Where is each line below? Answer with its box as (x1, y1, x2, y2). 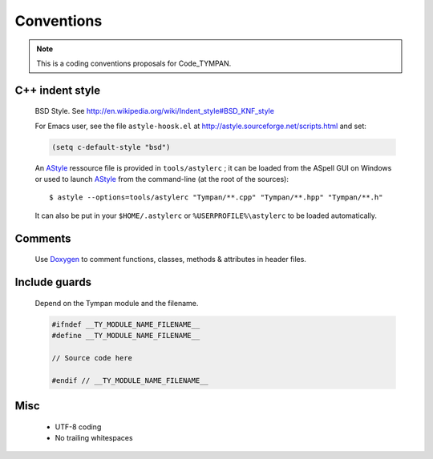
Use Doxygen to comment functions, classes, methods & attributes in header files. (34, 255, 306, 264)
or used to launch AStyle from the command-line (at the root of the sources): (34, 175, 289, 184)
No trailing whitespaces (55, 433, 133, 443)
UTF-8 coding (55, 421, 102, 432)
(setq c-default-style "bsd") (51, 143, 171, 151)
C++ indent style (14, 83, 101, 97)
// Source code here (51, 353, 132, 362)
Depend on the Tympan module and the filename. (34, 298, 199, 308)
